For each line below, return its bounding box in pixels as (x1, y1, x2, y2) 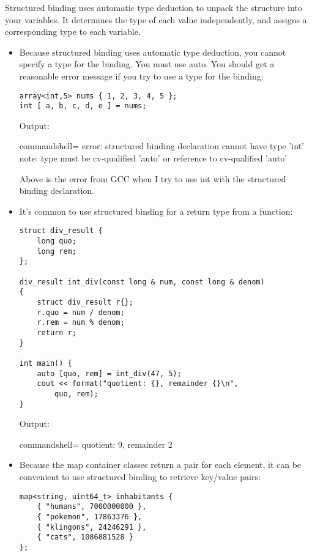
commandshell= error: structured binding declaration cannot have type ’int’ (19, 139, 304, 152)
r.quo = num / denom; (37, 308, 125, 317)
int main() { (19, 358, 72, 368)
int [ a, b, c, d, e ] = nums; (19, 102, 147, 111)
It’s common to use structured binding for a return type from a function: (19, 204, 293, 217)
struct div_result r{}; (37, 298, 133, 307)
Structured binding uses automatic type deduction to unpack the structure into (5, 1, 302, 13)
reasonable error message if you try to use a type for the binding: (19, 69, 264, 82)
